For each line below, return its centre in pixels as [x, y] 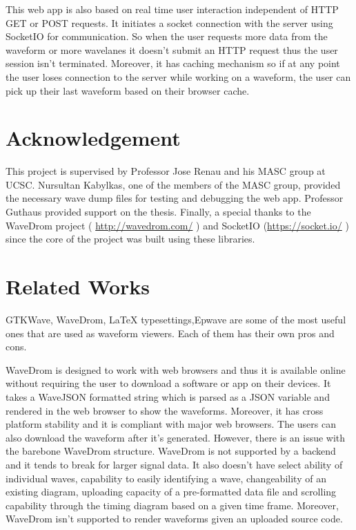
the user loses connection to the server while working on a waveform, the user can [178, 76]
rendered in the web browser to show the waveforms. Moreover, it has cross [165, 410]
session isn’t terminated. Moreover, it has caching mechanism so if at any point [173, 63]
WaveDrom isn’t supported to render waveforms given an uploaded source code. [174, 519]
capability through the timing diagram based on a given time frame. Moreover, [172, 505]
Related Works [78, 286]
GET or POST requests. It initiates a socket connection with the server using [169, 22]
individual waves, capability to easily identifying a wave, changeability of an [166, 478]
